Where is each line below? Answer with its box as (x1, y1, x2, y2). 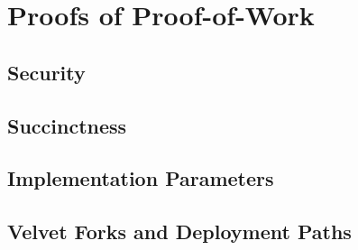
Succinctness (7, 111, 127, 139)
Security (7, 58, 86, 86)
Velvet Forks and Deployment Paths (7, 218, 352, 245)
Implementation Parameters (7, 164, 274, 192)
